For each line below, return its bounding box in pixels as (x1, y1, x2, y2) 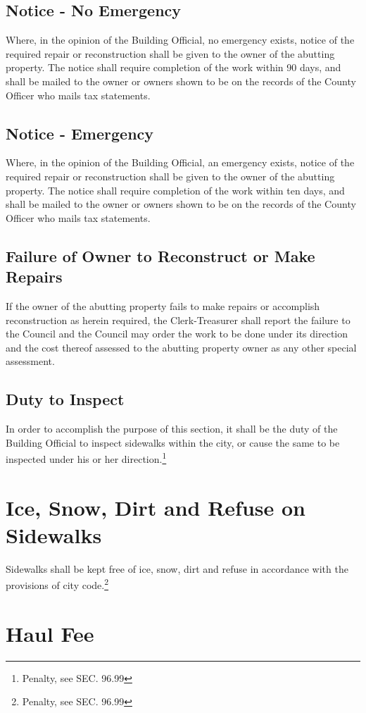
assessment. (6, 354, 55, 368)
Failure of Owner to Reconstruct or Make (6, 244, 315, 266)
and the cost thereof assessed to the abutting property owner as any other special (6, 340, 357, 354)
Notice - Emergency (6, 122, 154, 144)
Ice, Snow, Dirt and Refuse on (6, 492, 305, 521)
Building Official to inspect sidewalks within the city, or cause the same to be (6, 435, 340, 449)
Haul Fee (6, 619, 94, 647)
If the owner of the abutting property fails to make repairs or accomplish (6, 298, 320, 313)
